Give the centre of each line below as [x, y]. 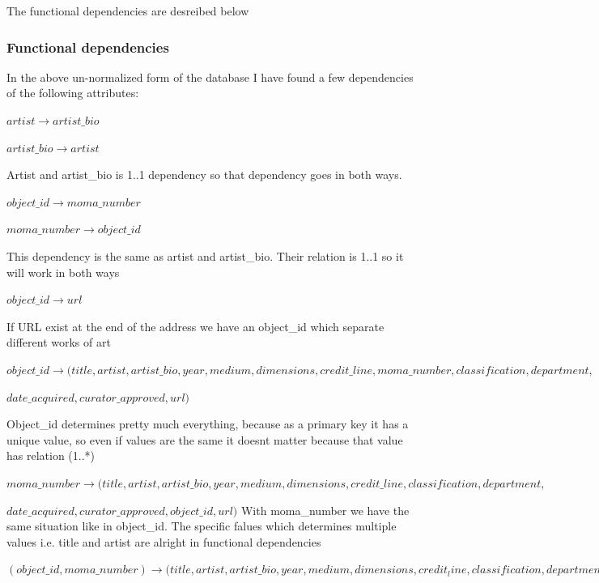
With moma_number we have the [325, 510]
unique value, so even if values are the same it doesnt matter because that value [205, 439]
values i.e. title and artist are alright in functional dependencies [164, 541]
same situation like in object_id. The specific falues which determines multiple [202, 526]
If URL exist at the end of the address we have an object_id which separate [195, 326]
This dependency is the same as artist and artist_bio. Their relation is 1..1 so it [205, 255]
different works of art [59, 342]
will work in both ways [63, 272]
